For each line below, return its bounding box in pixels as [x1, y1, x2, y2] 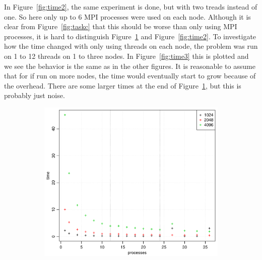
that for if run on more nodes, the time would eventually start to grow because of [4, 70, 256, 81]
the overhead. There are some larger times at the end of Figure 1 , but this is [4, 80, 241, 91]
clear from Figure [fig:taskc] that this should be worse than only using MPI [4, 21, 237, 32]
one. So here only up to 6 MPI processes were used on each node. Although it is [4, 11, 251, 22]
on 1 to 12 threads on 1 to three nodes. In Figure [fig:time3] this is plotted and [4, 50, 249, 61]
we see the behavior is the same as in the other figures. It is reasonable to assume [4, 60, 255, 71]
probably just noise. [4, 90, 65, 101]
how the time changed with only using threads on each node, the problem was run [4, 41, 258, 51]
